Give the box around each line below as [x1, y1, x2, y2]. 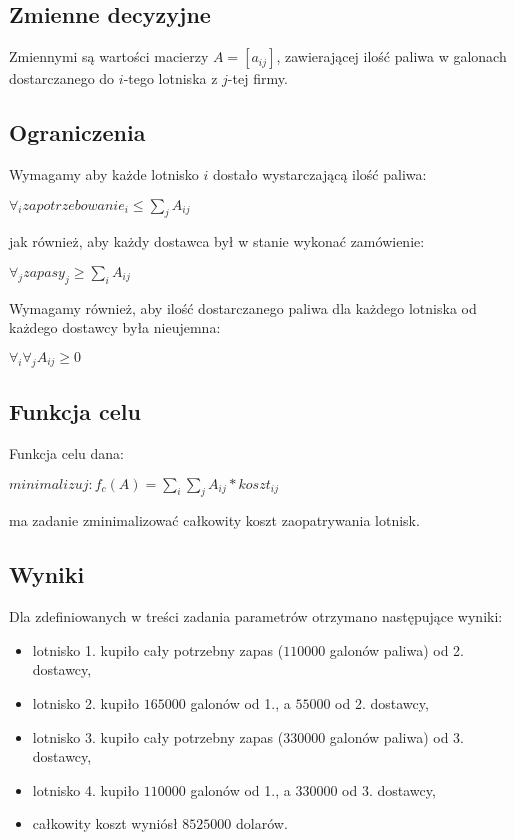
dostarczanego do [9, 68, 115, 89]
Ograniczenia [9, 117, 146, 148]
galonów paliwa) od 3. [329, 726, 464, 747]
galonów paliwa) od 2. [329, 639, 464, 660]
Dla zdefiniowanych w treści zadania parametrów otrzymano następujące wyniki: [9, 606, 503, 627]
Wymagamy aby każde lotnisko [9, 164, 199, 184]
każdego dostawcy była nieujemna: [9, 317, 221, 338]
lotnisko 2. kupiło [32, 692, 140, 713]
